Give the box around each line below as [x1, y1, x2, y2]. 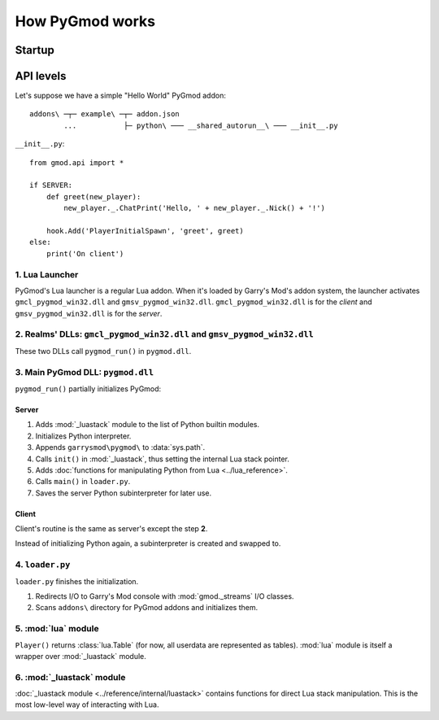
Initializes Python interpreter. [35, 431, 132, 441]
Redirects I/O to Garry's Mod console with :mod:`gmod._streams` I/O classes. [35, 591, 294, 601]
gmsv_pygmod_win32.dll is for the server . [15, 308, 163, 318]
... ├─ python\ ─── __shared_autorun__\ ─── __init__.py [63, 120, 338, 130]
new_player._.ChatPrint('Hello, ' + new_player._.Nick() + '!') [63, 203, 325, 213]
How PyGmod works [15, 12, 156, 30]
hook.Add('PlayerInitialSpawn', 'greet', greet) [46, 226, 244, 235]
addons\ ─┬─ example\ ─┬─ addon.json [29, 110, 180, 119]
